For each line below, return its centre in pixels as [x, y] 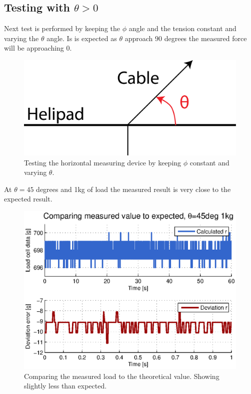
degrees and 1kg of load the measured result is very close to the [133, 189]
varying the [21, 38]
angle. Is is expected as [82, 38]
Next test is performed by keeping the [62, 28]
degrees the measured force [205, 38]
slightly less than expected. [65, 386]
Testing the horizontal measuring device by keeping [103, 162]
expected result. [28, 199]
